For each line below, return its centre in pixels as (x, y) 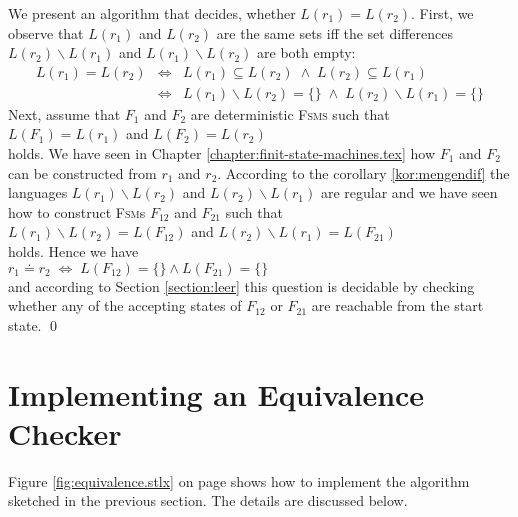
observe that (46, 32)
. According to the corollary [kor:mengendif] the (363, 172)
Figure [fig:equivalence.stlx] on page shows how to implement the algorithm (239, 480)
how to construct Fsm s (77, 211)
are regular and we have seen (409, 192)
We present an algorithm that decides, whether (152, 13)
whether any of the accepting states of (125, 305)
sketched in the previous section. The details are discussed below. (208, 500)
